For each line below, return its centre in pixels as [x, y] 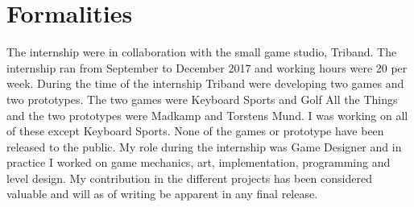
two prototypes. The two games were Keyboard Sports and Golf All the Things [202, 99]
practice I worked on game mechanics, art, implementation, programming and [199, 162]
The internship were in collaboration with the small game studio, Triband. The [202, 52]
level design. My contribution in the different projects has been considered [189, 178]
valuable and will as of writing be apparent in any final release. [162, 194]
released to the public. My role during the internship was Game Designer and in [204, 146]
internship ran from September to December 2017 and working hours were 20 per [207, 67]
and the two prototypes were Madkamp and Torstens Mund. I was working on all [207, 115]
